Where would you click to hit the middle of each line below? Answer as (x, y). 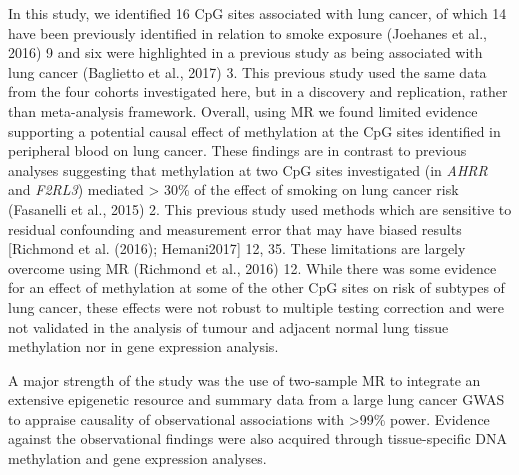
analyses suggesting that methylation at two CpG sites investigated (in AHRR (248, 169)
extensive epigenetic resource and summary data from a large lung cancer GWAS (256, 399)
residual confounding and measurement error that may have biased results (235, 228)
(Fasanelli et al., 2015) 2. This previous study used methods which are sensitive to (260, 208)
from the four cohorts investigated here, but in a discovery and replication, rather (258, 91)
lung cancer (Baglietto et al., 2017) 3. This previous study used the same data (247, 71)
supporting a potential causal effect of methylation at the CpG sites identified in (254, 130)
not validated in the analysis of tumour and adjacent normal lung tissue (228, 326)
